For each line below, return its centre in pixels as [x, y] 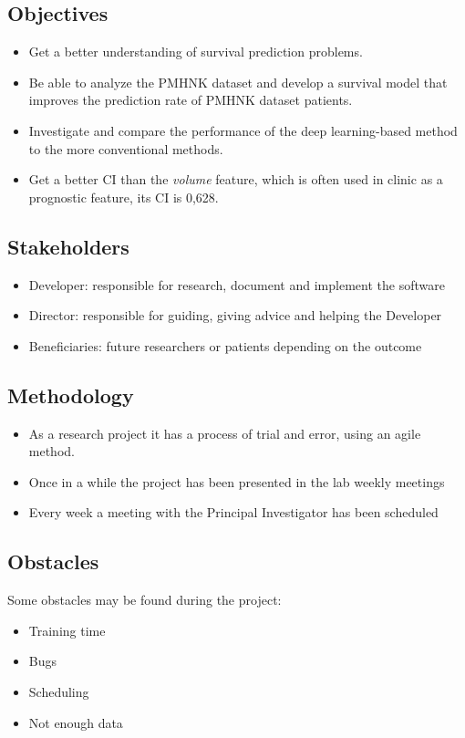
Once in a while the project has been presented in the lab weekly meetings [237, 481]
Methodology [71, 395]
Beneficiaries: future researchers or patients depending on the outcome [225, 345]
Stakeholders [68, 246]
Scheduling [59, 691]
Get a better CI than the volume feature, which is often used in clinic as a [236, 179]
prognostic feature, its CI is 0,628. [124, 197]
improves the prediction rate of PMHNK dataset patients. [191, 100]
